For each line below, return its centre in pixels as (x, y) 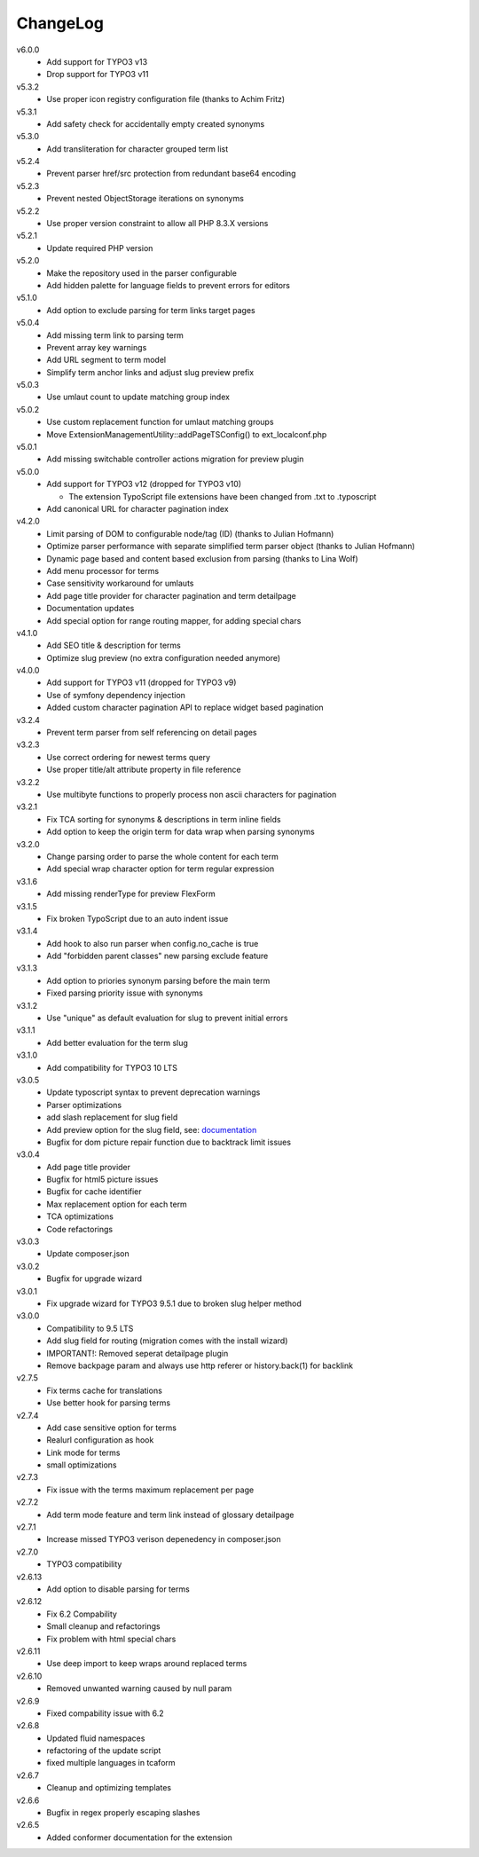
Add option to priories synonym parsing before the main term (158, 980)
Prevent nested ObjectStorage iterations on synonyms (145, 199)
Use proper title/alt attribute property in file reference (144, 770)
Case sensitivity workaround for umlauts (120, 583)
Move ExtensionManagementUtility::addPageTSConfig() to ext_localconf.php (187, 434)
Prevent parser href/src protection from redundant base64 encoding (171, 174)
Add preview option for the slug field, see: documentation (152, 1129)
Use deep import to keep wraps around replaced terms (147, 1664)
